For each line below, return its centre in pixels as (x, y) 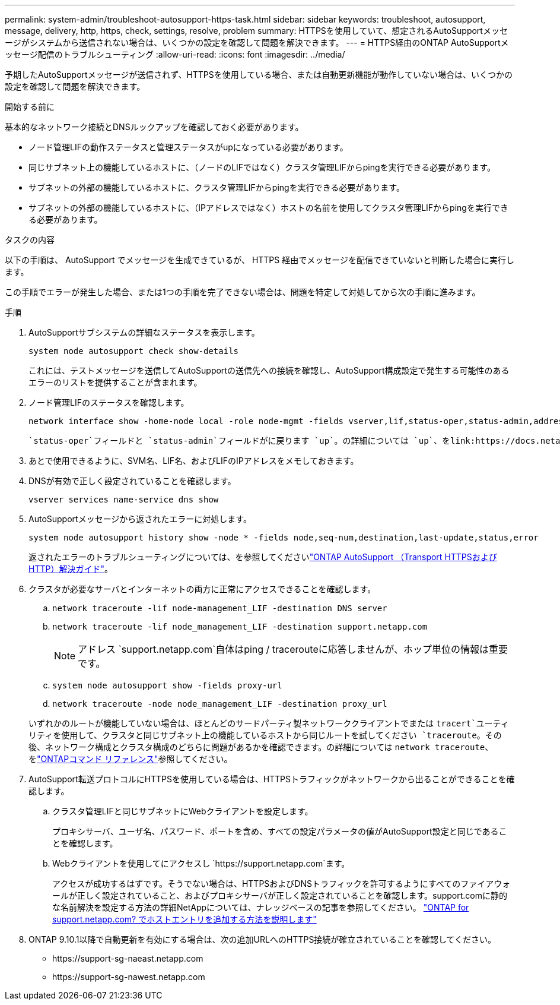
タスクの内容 (30, 240)
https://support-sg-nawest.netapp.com (129, 977)
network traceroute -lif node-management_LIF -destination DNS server (220, 608)
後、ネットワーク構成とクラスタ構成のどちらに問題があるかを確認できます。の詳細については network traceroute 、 (261, 747)
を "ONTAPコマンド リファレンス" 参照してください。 (131, 759)
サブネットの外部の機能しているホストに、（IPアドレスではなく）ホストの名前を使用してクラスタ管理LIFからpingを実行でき (268, 208)
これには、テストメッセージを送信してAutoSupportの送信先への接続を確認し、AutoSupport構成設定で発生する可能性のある (269, 370)
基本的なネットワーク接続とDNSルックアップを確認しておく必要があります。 (154, 127)
